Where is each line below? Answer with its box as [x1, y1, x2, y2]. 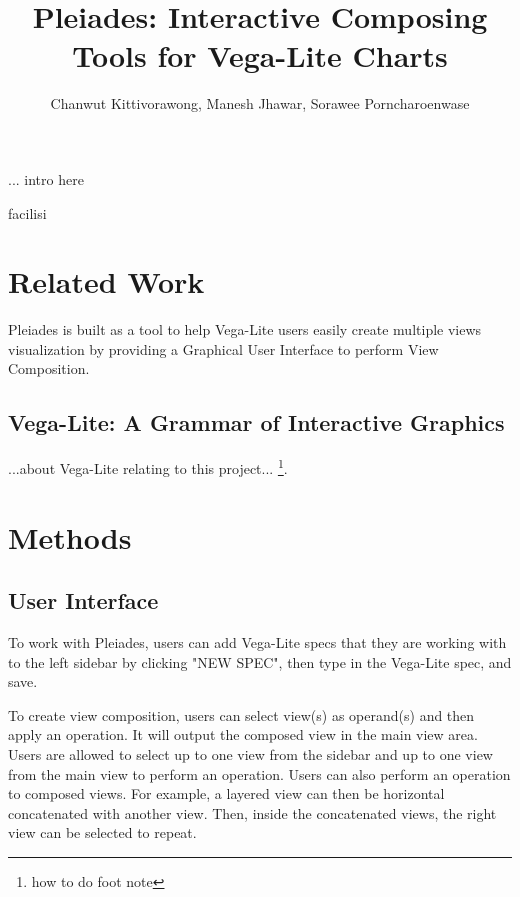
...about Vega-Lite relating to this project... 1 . [8, 455, 288, 478]
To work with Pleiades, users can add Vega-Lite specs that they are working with [8, 632, 507, 653]
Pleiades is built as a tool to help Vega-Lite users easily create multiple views [8, 319, 482, 340]
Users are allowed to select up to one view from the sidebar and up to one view [8, 744, 493, 764]
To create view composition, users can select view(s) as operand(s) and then [8, 704, 475, 725]
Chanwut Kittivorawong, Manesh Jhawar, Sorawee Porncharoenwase [50, 93, 470, 114]
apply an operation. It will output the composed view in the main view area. [8, 724, 478, 745]
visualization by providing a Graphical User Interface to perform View [8, 338, 439, 359]
